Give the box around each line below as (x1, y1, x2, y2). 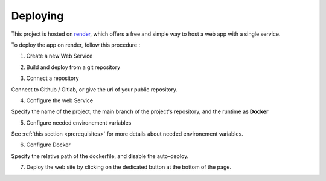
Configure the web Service (26, 97, 94, 104)
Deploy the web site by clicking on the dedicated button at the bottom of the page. (26, 163, 232, 171)
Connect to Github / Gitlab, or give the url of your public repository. (11, 85, 178, 93)
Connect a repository (26, 74, 79, 82)
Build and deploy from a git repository (26, 64, 121, 71)
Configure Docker (26, 141, 71, 148)
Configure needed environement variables (26, 119, 132, 127)
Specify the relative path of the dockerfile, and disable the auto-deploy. (11, 152, 189, 160)
